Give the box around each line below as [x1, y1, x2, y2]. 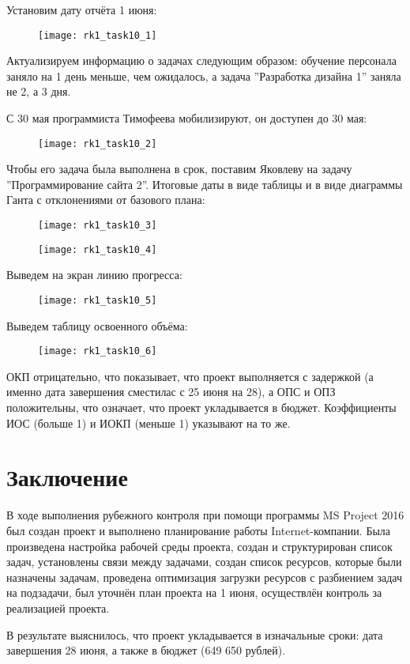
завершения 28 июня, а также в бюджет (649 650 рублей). [6, 642, 286, 658]
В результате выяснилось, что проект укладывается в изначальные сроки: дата [6, 626, 383, 643]
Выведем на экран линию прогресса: [6, 266, 182, 283]
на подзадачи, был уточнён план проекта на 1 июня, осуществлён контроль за [6, 584, 382, 601]
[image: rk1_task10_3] [38, 220, 157, 232]
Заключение [6, 461, 128, 493]
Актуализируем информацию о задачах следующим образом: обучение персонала [6, 52, 397, 69]
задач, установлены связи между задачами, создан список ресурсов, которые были [6, 553, 402, 570]
